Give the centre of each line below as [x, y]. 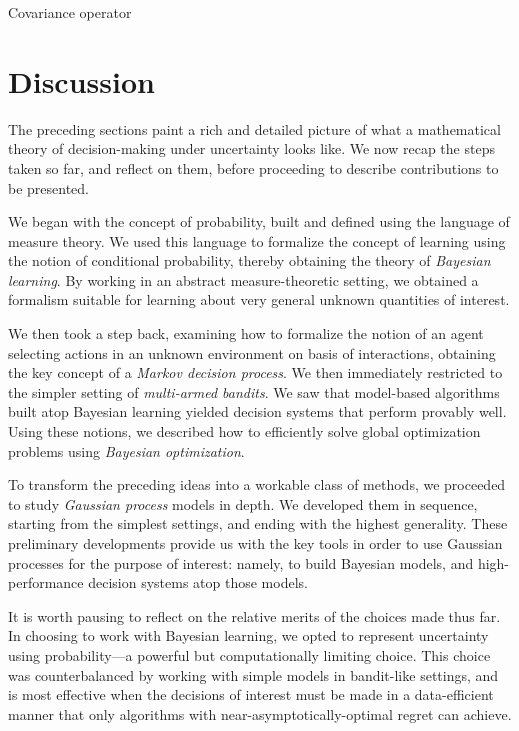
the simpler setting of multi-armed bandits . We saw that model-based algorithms [254, 391]
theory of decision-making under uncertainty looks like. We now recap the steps [251, 148]
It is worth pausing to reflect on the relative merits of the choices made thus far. [254, 615]
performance [46, 582]
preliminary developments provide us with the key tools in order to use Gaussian [255, 543]
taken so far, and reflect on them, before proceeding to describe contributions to [253, 167]
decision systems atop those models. [198, 582]
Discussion [81, 80]
